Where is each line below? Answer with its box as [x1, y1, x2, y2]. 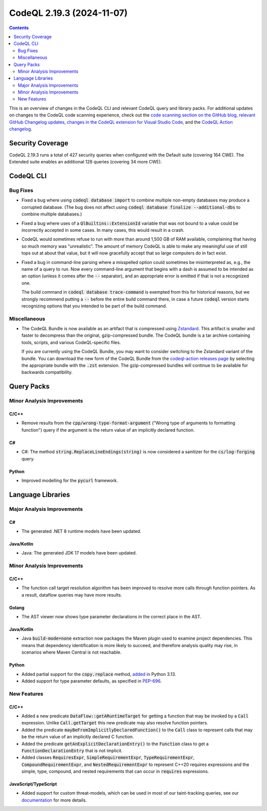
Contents [9, 25, 29, 31]
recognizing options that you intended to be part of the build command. [21, 303, 168, 309]
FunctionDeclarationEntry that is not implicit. [21, 748, 123, 754]
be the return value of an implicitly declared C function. [21, 734, 134, 740]
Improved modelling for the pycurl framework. [21, 477, 118, 483]
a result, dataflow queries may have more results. [21, 592, 122, 598]
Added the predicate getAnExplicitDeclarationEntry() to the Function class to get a [21, 741, 209, 747]
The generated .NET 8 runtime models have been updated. [21, 528, 141, 534]
